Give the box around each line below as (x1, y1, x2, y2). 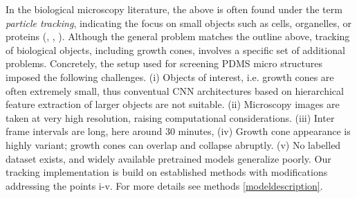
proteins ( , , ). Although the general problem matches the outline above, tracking (6, 29, 350, 44)
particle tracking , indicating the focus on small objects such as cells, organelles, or (6, 15, 351, 30)
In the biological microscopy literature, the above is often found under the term (6, 2, 342, 16)
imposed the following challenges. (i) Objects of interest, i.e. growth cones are (6, 69, 334, 84)
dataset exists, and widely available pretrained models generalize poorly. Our (6, 151, 331, 165)
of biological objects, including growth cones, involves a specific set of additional (6, 42, 345, 57)
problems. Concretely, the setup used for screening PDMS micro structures (6, 56, 323, 71)
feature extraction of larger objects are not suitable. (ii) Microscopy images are (6, 97, 340, 111)
